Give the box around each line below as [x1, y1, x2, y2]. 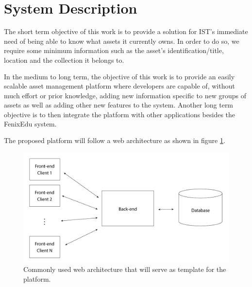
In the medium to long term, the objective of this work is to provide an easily [4, 71, 235, 81]
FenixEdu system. [4, 119, 57, 129]
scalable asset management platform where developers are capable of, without [4, 81, 235, 91]
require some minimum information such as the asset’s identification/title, [4, 45, 224, 55]
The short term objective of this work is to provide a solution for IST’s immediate [4, 26, 248, 36]
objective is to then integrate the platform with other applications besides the [4, 109, 235, 119]
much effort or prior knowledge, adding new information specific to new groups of [4, 90, 246, 100]
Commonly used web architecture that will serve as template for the [23, 264, 226, 274]
